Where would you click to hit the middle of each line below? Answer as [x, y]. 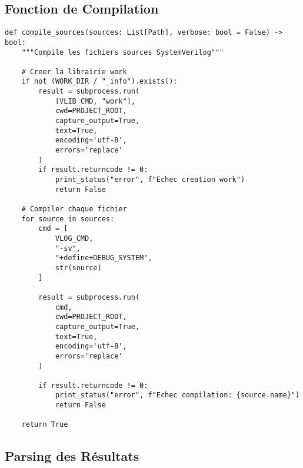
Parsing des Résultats [72, 455]
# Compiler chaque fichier [74, 209]
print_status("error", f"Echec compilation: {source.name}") [177, 395]
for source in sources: [68, 219]
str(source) [78, 268]
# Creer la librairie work [74, 72]
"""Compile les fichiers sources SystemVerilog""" [123, 52]
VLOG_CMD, [74, 238]
